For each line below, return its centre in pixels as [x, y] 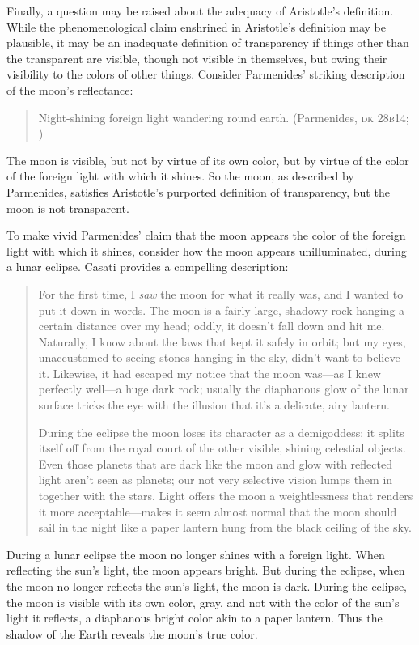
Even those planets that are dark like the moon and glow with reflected [215, 463]
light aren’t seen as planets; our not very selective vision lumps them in [216, 480]
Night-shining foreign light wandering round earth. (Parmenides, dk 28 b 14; [224, 117]
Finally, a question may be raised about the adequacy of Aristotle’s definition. [200, 11]
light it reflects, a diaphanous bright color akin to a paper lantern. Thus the [195, 618]
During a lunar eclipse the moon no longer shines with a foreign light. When [196, 554]
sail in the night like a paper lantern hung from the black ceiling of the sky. [225, 527]
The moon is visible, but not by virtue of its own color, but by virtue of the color [208, 160]
